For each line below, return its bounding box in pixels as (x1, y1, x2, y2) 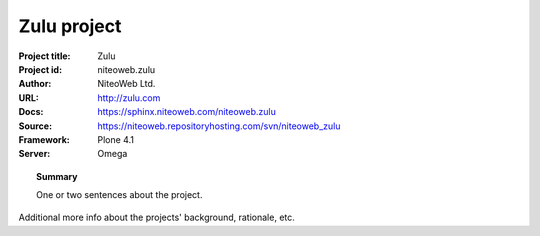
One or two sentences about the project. (36, 189, 203, 201)
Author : (18, 78, 52, 90)
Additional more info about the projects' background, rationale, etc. (18, 211, 295, 224)
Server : (18, 148, 51, 160)
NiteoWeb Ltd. (97, 78, 156, 90)
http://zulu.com (97, 91, 161, 104)
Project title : (18, 50, 71, 62)
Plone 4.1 (97, 133, 135, 145)
